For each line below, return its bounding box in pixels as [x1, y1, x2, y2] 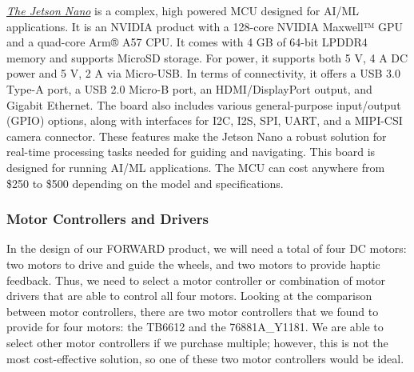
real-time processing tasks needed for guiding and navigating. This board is [6, 143, 376, 160]
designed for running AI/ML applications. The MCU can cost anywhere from [6, 158, 385, 175]
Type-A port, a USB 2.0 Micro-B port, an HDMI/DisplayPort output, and [6, 80, 372, 97]
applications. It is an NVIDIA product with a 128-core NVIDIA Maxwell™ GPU [6, 18, 404, 34]
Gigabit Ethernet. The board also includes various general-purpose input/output [6, 96, 401, 113]
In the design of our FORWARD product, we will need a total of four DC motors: [6, 240, 407, 257]
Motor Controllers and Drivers [6, 209, 209, 229]
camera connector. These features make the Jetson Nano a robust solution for [6, 127, 387, 144]
